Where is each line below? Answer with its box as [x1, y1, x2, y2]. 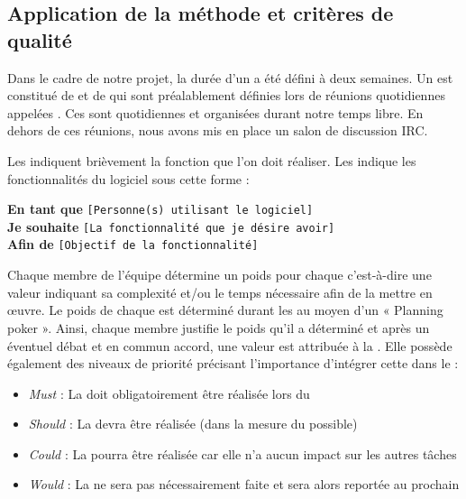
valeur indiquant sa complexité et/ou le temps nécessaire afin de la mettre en [7, 282, 433, 301]
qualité [7, 25, 72, 53]
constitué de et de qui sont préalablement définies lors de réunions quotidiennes [7, 86, 445, 105]
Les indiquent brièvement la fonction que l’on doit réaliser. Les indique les [7, 151, 416, 170]
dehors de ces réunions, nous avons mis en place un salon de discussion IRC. [7, 121, 428, 140]
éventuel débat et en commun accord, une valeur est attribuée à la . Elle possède [7, 336, 452, 355]
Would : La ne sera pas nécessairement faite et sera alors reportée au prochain [28, 475, 460, 494]
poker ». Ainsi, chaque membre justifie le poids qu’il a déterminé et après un [7, 318, 430, 337]
